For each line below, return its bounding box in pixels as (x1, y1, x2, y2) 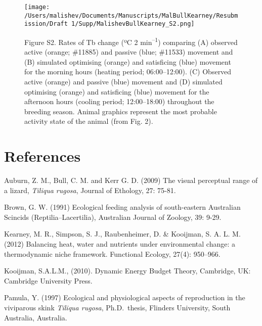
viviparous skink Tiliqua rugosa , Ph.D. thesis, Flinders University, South (4, 302, 231, 313)
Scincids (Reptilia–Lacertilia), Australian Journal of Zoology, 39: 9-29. (4, 211, 222, 222)
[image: (24, 4, 50, 11)
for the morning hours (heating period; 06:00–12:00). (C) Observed (24, 66, 232, 77)
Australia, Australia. (4, 312, 67, 322)
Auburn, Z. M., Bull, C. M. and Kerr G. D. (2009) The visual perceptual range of (4, 175, 258, 185)
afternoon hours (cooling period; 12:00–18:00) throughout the (24, 96, 214, 107)
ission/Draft (24, 20, 68, 28)
